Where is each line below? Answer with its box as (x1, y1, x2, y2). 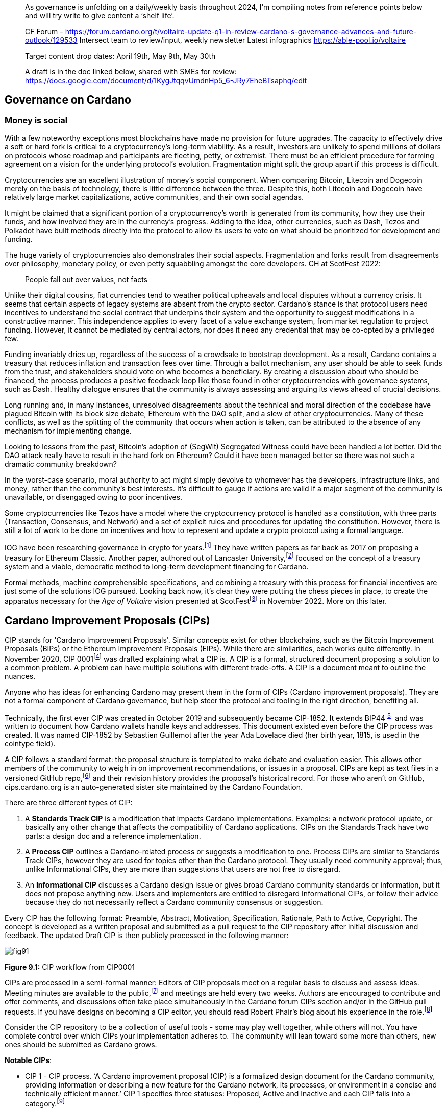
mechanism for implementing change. (5, 426, 132, 436)
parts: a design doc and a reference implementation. (25, 831, 201, 840)
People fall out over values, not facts (25, 275, 147, 284)
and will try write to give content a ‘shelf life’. (25, 11, 175, 20)
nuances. (5, 671, 36, 680)
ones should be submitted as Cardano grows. (5, 1040, 157, 1049)
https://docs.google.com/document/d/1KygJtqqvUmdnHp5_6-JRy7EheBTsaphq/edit (25, 76, 307, 85)
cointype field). (5, 739, 56, 748)
